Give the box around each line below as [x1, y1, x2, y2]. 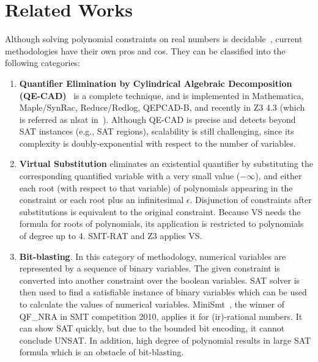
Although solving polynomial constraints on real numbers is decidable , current [5, 32, 303, 45]
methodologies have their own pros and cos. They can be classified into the [5, 44, 286, 57]
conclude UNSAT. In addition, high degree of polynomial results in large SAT [19, 333, 311, 346]
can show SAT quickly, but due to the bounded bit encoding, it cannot [19, 322, 285, 334]
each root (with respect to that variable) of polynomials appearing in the [19, 181, 293, 194]
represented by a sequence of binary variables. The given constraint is [19, 262, 280, 275]
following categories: [5, 56, 81, 69]
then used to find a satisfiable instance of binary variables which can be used [19, 286, 307, 298]
